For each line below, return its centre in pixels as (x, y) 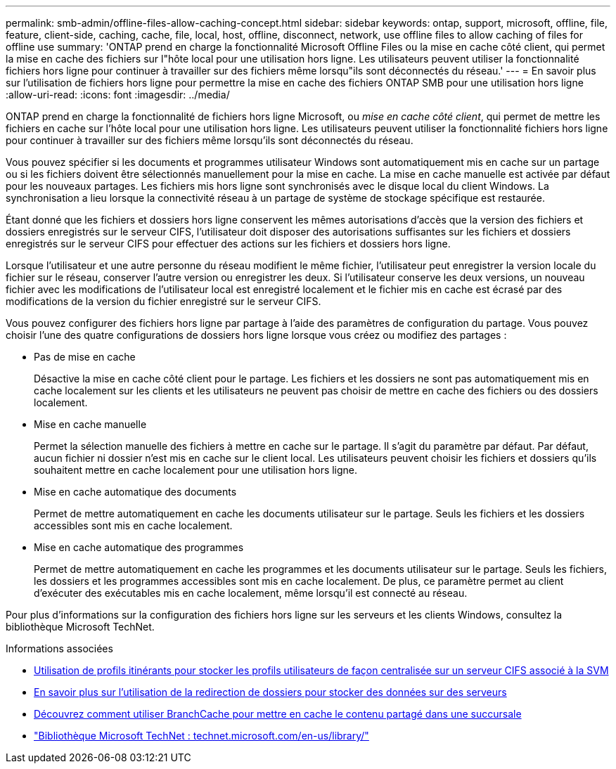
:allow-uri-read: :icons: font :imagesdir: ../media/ (118, 95)
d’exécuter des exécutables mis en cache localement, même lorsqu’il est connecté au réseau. (251, 593)
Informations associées (59, 648)
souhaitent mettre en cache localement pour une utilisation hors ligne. (196, 470)
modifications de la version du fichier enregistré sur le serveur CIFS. (163, 301)
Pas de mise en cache (85, 357)
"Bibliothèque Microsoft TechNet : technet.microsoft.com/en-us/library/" (201, 736)
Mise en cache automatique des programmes (139, 547)
